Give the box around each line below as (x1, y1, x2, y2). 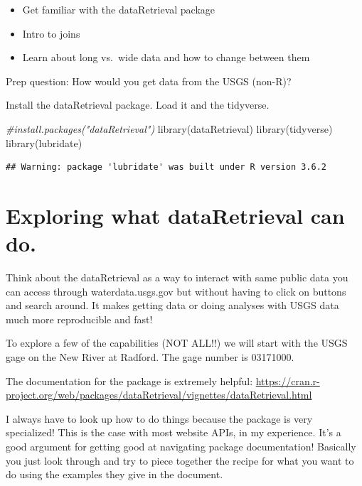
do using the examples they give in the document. (6, 467, 223, 482)
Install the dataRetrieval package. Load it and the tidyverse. (6, 97, 270, 112)
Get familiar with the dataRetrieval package (22, 2, 215, 16)
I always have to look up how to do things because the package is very (6, 411, 313, 426)
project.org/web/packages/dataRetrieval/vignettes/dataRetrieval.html (6, 387, 312, 402)
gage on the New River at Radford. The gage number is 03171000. (6, 350, 294, 364)
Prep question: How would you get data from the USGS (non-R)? (6, 73, 292, 88)
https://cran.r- (255, 373, 320, 388)
